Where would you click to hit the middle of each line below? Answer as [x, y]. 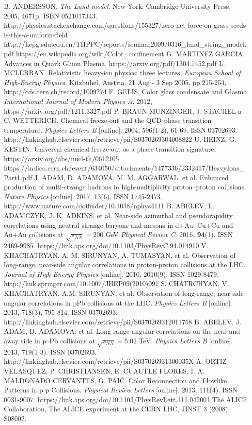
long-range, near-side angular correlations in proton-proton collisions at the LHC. [125, 264]
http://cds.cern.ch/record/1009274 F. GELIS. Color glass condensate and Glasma [126, 92]
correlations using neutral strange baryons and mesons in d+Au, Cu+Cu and [118, 225]
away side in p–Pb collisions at [49, 340]
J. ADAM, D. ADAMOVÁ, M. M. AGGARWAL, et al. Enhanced [131, 177]
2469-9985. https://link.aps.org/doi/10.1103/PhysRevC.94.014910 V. [106, 246]
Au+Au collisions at [34, 234]
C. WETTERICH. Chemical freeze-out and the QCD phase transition [108, 120]
